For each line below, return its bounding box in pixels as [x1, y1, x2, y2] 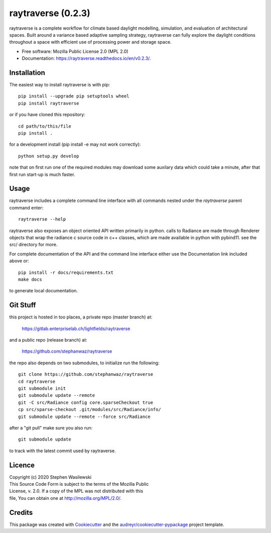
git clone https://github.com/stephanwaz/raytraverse [18, 372, 153, 377]
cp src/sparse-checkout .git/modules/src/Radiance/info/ [18, 407, 162, 412]
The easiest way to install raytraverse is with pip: [9, 82, 110, 88]
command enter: [9, 204, 44, 210]
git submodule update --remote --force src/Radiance [18, 413, 151, 419]
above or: [9, 258, 29, 264]
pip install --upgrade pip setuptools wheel [18, 93, 130, 99]
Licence [9, 461, 35, 469]
